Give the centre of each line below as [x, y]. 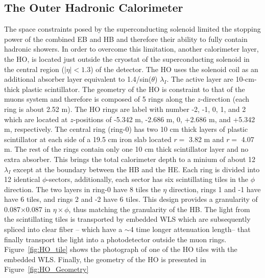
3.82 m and [207, 139]
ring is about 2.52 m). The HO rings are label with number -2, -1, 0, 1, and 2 [125, 109]
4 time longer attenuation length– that [190, 229]
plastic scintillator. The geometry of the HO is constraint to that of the [133, 89]
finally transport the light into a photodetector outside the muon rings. [115, 239]
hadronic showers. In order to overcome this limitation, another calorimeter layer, [131, 49]
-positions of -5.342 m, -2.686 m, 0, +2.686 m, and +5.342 [164, 119]
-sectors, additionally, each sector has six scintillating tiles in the [147, 179]
